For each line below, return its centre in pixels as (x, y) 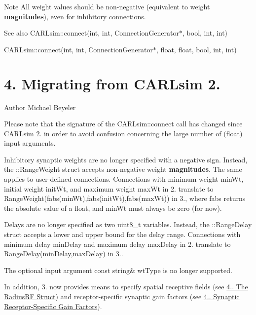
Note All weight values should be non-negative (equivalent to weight (107, 6)
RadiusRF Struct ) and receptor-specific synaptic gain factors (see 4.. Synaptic (122, 296)
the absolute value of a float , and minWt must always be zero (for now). (113, 208)
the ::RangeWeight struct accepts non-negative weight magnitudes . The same (123, 169)
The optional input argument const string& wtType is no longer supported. (118, 270)
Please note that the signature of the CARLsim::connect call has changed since (123, 124)
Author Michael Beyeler (40, 107)
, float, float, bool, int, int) (197, 49)
